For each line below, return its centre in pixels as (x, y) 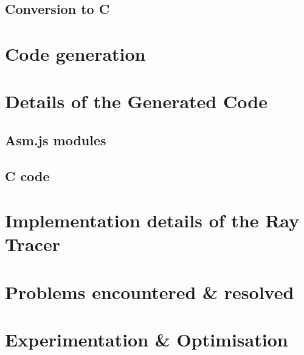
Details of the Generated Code (136, 101)
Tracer (33, 244)
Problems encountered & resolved (150, 291)
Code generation (75, 53)
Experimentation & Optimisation (147, 339)
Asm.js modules (56, 140)
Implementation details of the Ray (152, 220)
